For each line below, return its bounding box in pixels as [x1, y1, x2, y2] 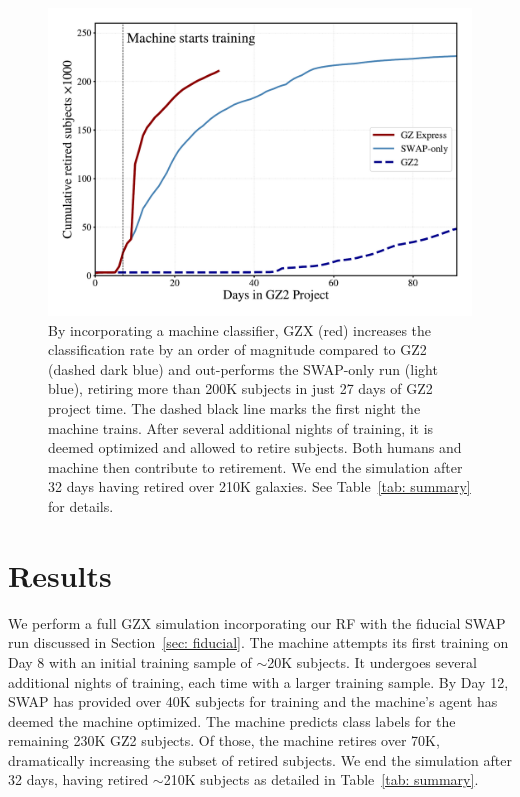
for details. [48, 496, 114, 516]
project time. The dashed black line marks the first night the [48, 398, 421, 419]
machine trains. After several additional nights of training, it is [48, 417, 434, 438]
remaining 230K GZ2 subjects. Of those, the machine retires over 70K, [8, 730, 440, 751]
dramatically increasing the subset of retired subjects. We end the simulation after [8, 749, 512, 770]
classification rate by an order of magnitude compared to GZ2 [48, 339, 427, 360]
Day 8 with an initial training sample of [8, 651, 252, 672]
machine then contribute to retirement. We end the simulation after [48, 456, 463, 477]
